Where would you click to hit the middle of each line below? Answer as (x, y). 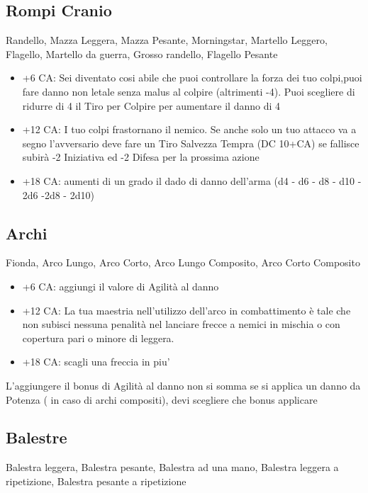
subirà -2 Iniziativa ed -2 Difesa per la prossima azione (141, 157)
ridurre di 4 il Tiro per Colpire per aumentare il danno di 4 (151, 105)
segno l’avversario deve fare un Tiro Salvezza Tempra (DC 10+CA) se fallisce (191, 143)
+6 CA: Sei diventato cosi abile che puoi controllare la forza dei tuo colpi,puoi (192, 78)
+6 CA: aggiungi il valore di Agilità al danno (121, 286)
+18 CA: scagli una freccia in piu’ (96, 362)
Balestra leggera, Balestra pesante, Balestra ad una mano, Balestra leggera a (172, 467)
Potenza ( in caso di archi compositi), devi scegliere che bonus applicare (162, 399)
